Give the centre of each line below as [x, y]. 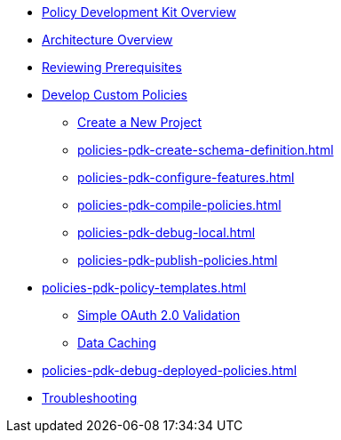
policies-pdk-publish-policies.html [178, 260]
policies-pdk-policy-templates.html [144, 288]
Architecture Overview [107, 40]
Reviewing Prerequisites [112, 67]
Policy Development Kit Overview [139, 12]
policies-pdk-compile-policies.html [179, 205]
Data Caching [117, 343]
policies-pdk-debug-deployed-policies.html [170, 370]
